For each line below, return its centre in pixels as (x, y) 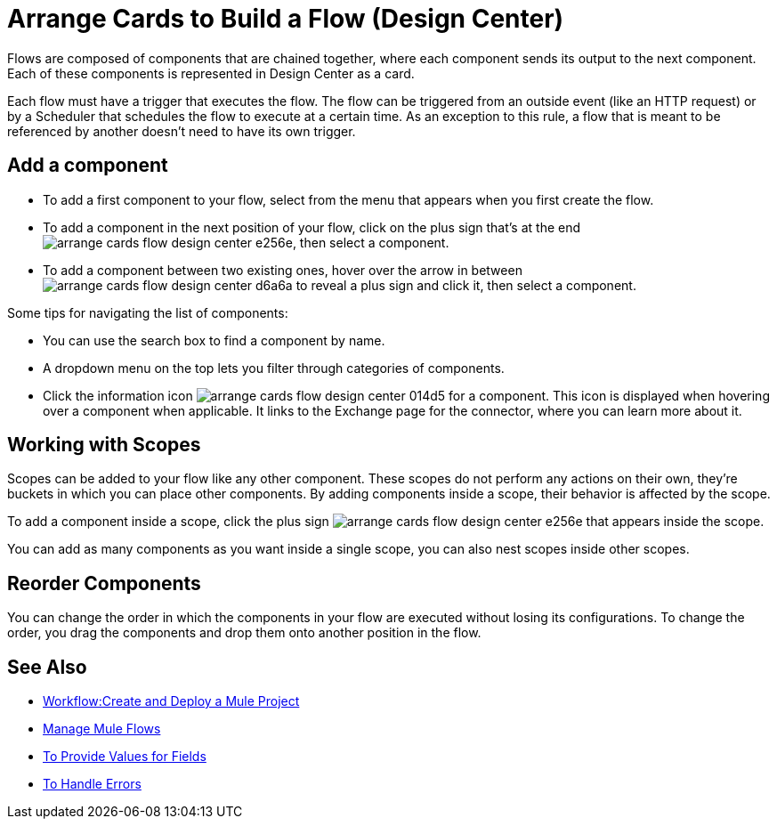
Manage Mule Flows (102, 729)
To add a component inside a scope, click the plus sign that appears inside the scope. (386, 522)
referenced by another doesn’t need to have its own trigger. (182, 131)
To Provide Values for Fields (125, 757)
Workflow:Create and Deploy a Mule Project (171, 701)
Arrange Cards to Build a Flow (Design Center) (286, 19)
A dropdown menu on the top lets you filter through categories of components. (274, 368)
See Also (47, 667)
